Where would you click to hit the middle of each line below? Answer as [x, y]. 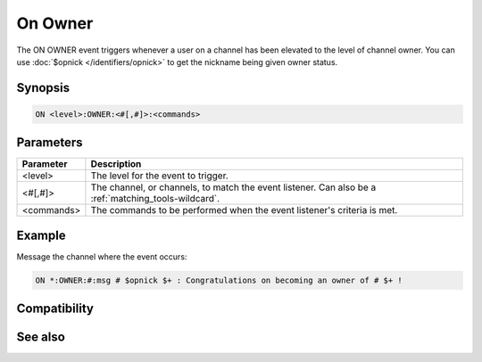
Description [116, 164]
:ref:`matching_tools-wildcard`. [155, 199]
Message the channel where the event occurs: [102, 256]
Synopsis [43, 88]
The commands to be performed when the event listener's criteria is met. [244, 210]
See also [41, 337]
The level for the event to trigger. [160, 176]
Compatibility [55, 309]
